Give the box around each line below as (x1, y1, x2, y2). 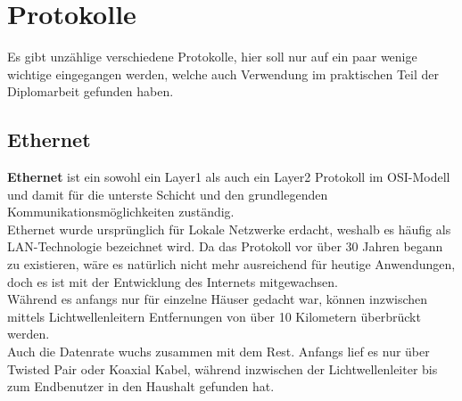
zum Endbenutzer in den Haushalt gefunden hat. (7, 377, 275, 396)
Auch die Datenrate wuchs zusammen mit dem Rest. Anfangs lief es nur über (7, 342, 430, 361)
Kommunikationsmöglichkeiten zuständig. (7, 202, 235, 221)
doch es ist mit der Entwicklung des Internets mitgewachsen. (7, 272, 338, 291)
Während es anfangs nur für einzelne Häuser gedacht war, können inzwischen (7, 290, 428, 308)
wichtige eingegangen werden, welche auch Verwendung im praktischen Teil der (7, 64, 439, 83)
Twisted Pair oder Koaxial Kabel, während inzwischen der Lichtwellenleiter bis (7, 359, 438, 378)
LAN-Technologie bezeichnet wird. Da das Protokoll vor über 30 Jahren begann (7, 237, 443, 256)
